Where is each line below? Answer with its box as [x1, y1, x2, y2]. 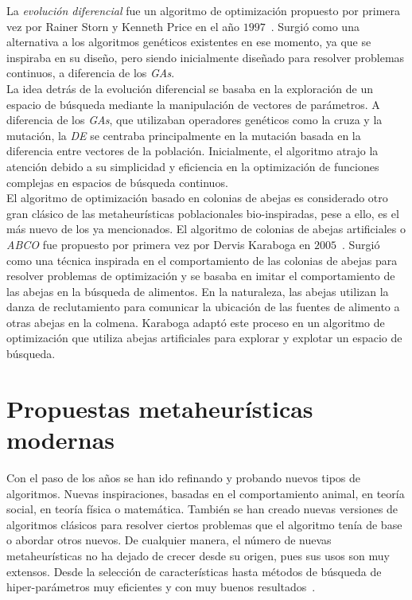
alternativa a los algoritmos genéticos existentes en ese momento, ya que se [6, 33, 371, 50]
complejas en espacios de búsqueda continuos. [6, 173, 228, 190]
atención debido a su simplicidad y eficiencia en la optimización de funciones [6, 158, 379, 174]
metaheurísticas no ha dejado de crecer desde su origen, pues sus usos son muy [6, 547, 390, 563]
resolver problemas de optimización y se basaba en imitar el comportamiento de [6, 267, 395, 284]
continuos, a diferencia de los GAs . [6, 64, 175, 81]
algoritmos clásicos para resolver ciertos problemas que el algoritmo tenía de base [6, 516, 402, 532]
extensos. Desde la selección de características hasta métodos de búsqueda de [6, 563, 382, 579]
